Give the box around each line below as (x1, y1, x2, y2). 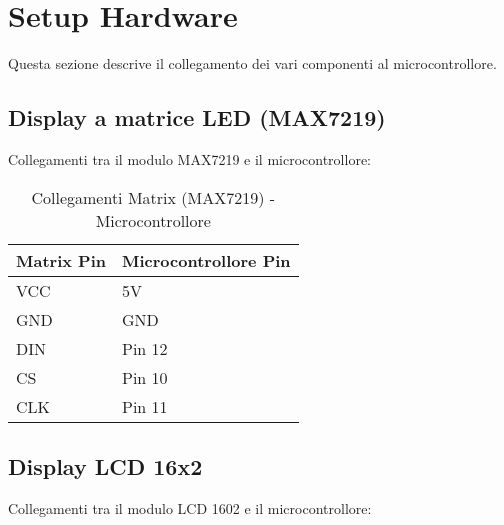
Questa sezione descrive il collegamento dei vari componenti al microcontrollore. (8, 53, 497, 74)
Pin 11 (122, 394, 168, 418)
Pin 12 (122, 336, 168, 360)
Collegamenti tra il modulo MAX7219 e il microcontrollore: (8, 148, 371, 169)
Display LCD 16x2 (8, 450, 203, 481)
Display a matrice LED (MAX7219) (8, 102, 386, 133)
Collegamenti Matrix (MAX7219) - (31, 185, 276, 209)
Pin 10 (122, 365, 168, 389)
